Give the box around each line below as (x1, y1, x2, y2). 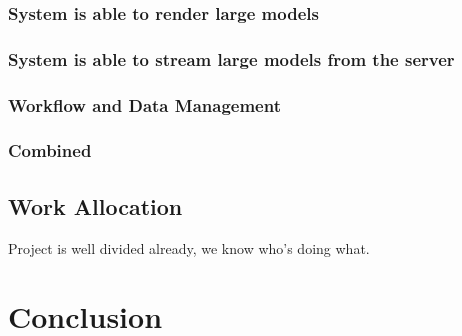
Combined (8, 138, 92, 163)
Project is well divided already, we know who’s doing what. (8, 237, 370, 258)
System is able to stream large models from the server (8, 46, 455, 71)
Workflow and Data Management (8, 92, 281, 117)
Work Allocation (8, 190, 183, 221)
